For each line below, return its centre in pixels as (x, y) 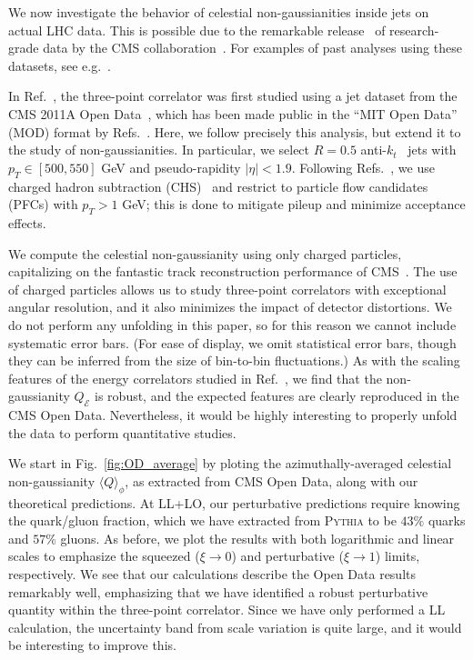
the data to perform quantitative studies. (122, 432)
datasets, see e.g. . (60, 65)
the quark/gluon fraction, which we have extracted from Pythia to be (202, 520)
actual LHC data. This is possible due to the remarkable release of (197, 30)
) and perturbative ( (287, 556)
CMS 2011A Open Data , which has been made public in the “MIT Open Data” (233, 113)
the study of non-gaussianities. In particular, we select (159, 150)
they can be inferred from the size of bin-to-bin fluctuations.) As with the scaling (234, 360)
